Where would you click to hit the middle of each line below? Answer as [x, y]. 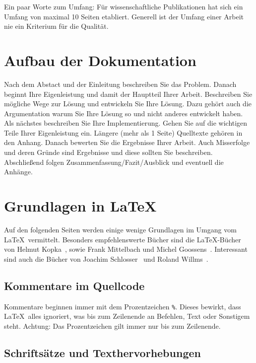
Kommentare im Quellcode [74, 285]
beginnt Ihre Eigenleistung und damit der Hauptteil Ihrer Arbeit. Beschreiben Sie [128, 94]
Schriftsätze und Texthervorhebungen [102, 352]
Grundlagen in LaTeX [80, 206]
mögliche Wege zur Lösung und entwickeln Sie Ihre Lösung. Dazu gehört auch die [128, 104]
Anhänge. [18, 172]
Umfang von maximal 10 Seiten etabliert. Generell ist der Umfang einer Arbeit [124, 16]
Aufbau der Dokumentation [100, 60]
